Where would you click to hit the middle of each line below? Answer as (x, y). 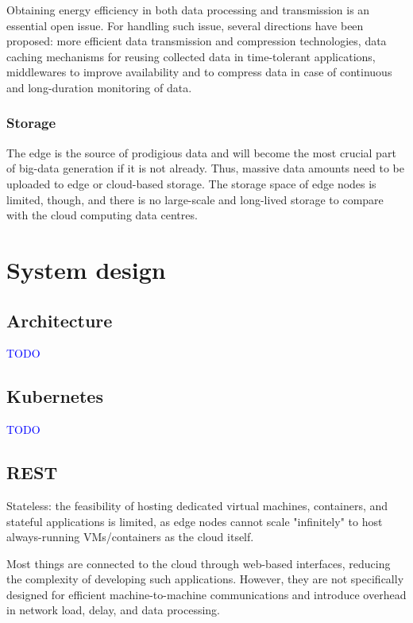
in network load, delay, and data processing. (113, 610)
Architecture (60, 320)
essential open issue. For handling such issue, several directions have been (185, 25)
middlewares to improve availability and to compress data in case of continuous (199, 72)
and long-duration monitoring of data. (99, 87)
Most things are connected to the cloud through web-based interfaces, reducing (199, 563)
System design (86, 269)
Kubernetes (55, 396)
